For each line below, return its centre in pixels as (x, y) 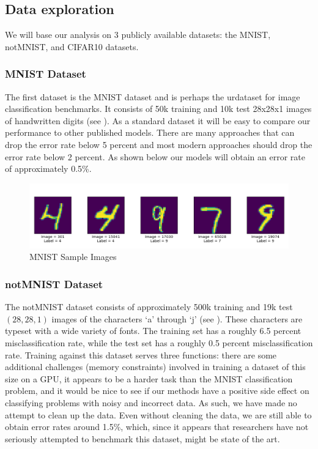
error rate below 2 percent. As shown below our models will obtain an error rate (155, 156)
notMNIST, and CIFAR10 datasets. (72, 46)
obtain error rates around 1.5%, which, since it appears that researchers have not (157, 427)
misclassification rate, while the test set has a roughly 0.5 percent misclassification (159, 342)
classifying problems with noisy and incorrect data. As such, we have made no (151, 402)
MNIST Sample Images (73, 257)
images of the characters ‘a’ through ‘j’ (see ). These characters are (177, 318)
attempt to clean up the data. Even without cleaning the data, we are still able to (158, 414)
